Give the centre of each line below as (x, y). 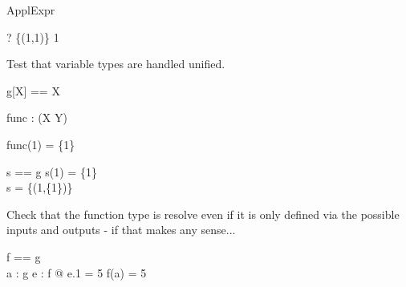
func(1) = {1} (41, 144)
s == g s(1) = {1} (52, 171)
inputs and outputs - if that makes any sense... (121, 230)
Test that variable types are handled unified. (116, 64)
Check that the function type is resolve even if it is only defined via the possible (203, 214)
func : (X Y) (37, 117)
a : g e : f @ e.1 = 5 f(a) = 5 (77, 272)
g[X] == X (33, 90)
